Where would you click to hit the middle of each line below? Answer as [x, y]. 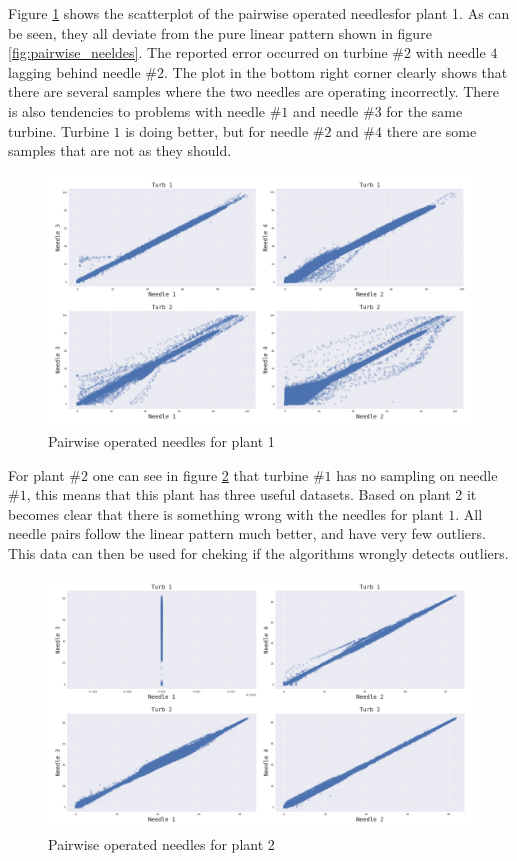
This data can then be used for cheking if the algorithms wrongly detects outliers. [258, 552]
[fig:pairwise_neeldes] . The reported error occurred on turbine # [206, 52]
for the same [424, 110]
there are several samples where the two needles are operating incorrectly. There [253, 91]
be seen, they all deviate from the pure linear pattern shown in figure [220, 32]
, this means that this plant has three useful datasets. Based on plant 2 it [251, 494]
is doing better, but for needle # [225, 130]
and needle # [333, 110]
